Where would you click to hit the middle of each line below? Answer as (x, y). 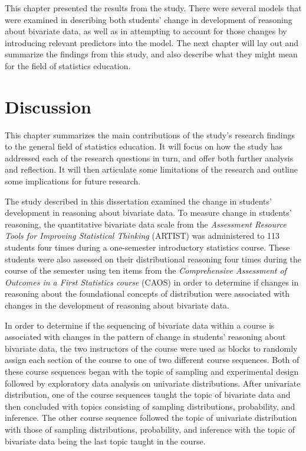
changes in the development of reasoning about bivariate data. (117, 305)
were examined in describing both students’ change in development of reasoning (149, 19)
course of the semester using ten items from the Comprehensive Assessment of (146, 270)
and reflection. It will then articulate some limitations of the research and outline (151, 169)
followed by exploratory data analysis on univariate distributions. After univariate (153, 383)
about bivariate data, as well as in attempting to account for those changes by (146, 31)
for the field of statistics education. (68, 65)
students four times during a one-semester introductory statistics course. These (147, 247)
